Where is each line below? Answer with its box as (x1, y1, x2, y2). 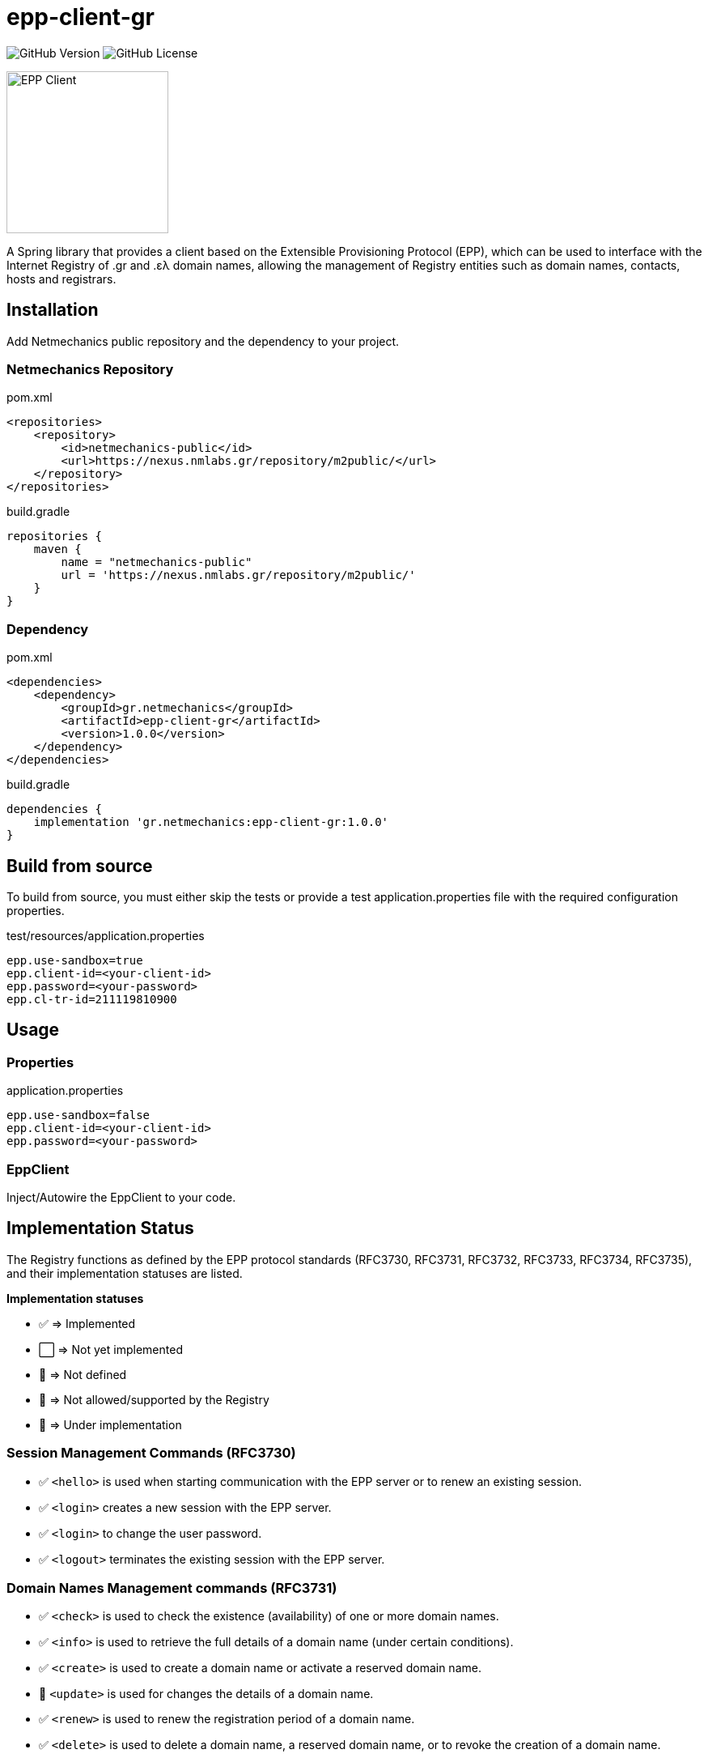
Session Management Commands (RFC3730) (6, 1445, 296, 1462)
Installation (6, 300, 99, 321)
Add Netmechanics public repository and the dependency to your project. (6, 334, 400, 348)
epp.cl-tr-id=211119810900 (6, 992, 177, 1006)
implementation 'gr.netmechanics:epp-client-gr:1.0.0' (33, 815, 389, 829)
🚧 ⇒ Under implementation (39, 1417, 182, 1432)
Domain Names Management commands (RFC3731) (6, 1579, 337, 1596)
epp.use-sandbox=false (6, 1109, 151, 1122)
